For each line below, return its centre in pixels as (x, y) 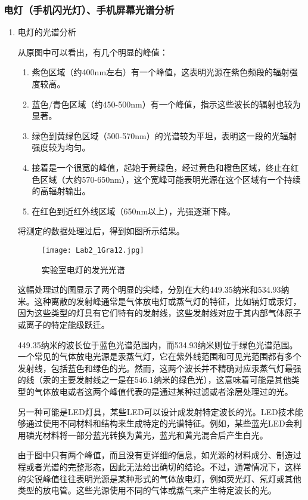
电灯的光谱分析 (47, 32)
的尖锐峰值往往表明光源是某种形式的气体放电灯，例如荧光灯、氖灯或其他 (159, 478)
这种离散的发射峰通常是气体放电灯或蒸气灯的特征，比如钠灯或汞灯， (168, 301)
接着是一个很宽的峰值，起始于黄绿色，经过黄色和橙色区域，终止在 (161, 167)
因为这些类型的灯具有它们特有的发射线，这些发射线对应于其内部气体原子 (159, 313)
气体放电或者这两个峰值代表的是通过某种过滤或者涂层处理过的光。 (164, 391)
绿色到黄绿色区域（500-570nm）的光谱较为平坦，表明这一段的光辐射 (164, 135)
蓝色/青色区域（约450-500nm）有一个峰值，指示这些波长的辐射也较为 (166, 104)
